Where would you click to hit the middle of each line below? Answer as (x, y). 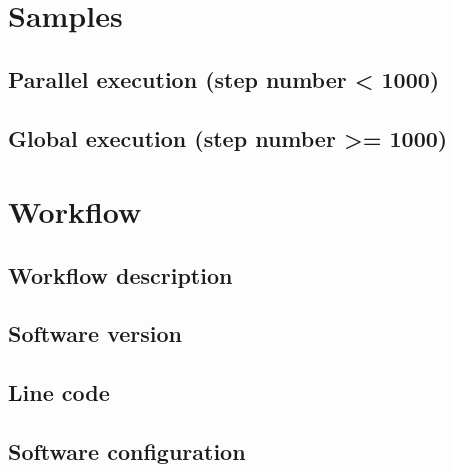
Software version (95, 333)
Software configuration (127, 451)
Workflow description (120, 274)
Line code (59, 392)
